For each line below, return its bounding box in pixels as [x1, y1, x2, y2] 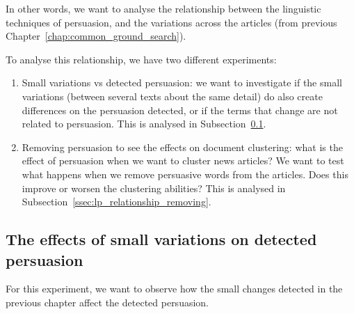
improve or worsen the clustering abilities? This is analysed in [22, 180, 286, 195]
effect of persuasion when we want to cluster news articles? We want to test [22, 153, 344, 168]
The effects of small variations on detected [6, 228, 317, 250]
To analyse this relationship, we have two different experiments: [6, 52, 277, 66]
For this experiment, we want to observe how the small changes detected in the [6, 281, 343, 296]
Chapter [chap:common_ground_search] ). [6, 29, 186, 43]
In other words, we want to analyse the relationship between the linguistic [6, 1, 321, 15]
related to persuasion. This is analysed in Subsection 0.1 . [22, 116, 266, 131]
